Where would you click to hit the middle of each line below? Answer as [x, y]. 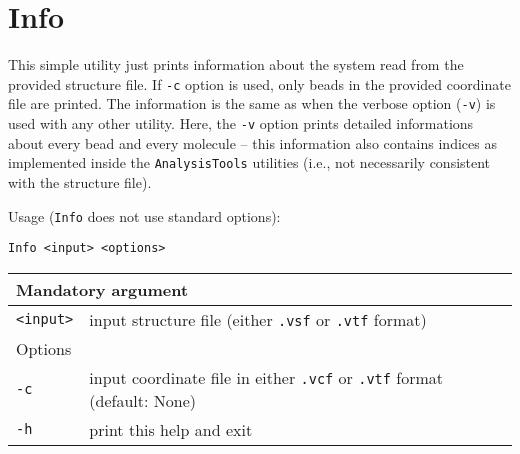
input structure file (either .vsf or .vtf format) [258, 319]
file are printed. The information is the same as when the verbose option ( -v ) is [252, 103]
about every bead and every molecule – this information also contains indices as [252, 142]
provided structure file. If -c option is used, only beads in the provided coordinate [259, 83]
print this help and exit [171, 429]
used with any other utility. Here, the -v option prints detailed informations [241, 123]
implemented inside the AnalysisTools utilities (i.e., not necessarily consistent [249, 162]
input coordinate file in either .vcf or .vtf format [266, 377]
